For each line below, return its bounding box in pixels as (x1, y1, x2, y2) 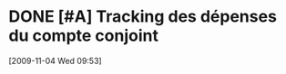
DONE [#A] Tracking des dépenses (8, 6, 277, 27)
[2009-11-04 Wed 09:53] (8, 55, 102, 66)
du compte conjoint (8, 25, 158, 46)
